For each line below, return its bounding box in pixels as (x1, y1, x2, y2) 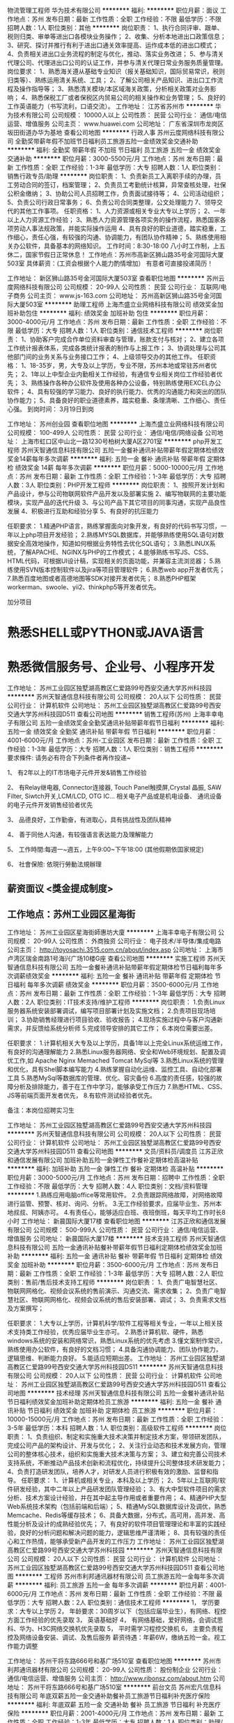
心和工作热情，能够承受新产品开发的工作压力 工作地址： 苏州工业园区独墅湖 (7, 1537, 224, 1546)
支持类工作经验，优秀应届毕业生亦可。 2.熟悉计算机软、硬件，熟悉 (13, 1328, 204, 1336)
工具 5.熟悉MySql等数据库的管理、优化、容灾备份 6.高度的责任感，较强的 (7, 1074, 217, 1082)
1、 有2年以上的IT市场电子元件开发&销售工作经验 (7, 769, 147, 777)
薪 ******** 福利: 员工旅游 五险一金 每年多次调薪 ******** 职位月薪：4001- (7, 1581, 227, 1590)
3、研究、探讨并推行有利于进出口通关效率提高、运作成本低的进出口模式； (7, 41, 219, 49)
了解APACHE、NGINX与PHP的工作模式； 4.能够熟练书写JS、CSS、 (19, 548, 212, 556)
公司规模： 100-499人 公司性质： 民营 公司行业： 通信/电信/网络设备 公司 (7, 429, 217, 436)
